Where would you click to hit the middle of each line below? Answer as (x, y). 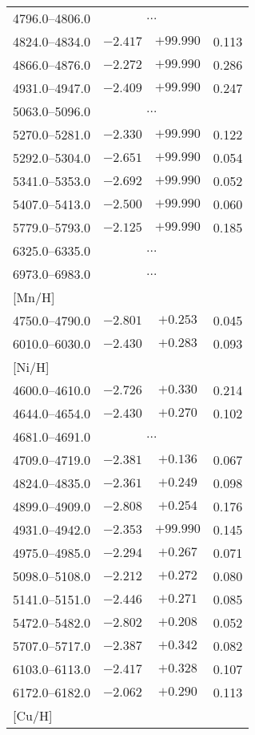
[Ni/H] (31, 367)
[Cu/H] (33, 715)
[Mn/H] (34, 297)
